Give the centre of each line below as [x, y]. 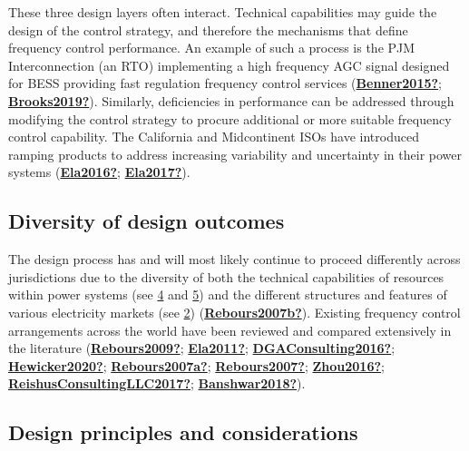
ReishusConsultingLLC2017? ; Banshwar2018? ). [157, 383]
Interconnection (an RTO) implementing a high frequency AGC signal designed [229, 65]
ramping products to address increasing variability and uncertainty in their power [235, 154]
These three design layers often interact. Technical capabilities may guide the [223, 12]
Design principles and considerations [183, 432]
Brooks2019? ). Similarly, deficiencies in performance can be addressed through [231, 100]
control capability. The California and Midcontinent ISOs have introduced [214, 137]
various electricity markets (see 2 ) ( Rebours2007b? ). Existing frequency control [234, 312]
